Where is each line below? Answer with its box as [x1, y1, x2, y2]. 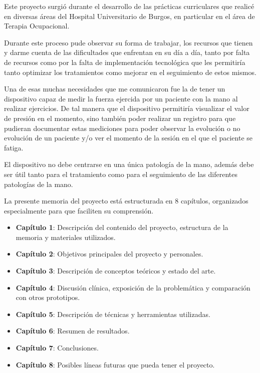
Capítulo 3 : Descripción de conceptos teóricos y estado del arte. [16, 265, 216, 276]
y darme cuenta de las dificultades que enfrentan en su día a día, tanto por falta [4, 47, 250, 57]
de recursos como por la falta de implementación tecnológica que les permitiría [4, 56, 245, 67]
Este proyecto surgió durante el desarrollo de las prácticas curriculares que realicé [4, 1, 254, 11]
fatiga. [4, 142, 24, 152]
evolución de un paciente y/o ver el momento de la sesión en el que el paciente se [4, 132, 253, 143]
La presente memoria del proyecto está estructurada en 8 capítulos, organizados [4, 195, 248, 206]
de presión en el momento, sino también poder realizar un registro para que [4, 112, 236, 123]
